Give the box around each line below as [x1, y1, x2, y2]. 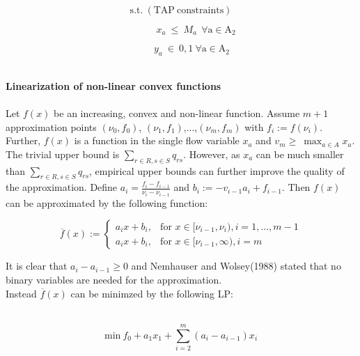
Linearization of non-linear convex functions [6, 78, 221, 93]
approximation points [6, 119, 97, 134]
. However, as [183, 146, 240, 161]
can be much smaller [256, 146, 344, 161]
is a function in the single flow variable [74, 133, 240, 148]
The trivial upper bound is [6, 146, 120, 161]
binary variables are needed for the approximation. [6, 272, 222, 287]
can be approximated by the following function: [6, 195, 208, 210]
